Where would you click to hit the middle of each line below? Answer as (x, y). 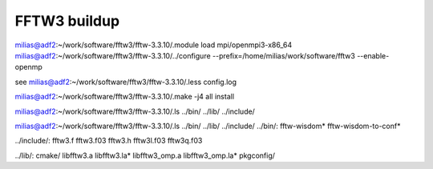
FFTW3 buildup (67, 21)
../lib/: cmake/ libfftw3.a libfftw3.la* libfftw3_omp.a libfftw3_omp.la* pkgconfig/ (145, 155)
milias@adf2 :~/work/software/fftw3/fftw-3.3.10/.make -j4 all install (125, 97)
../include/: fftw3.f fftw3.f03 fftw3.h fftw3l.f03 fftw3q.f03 (109, 141)
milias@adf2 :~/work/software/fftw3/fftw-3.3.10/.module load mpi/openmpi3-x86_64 (154, 45)
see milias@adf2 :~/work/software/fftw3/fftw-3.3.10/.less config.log (125, 82)
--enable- (373, 55)
